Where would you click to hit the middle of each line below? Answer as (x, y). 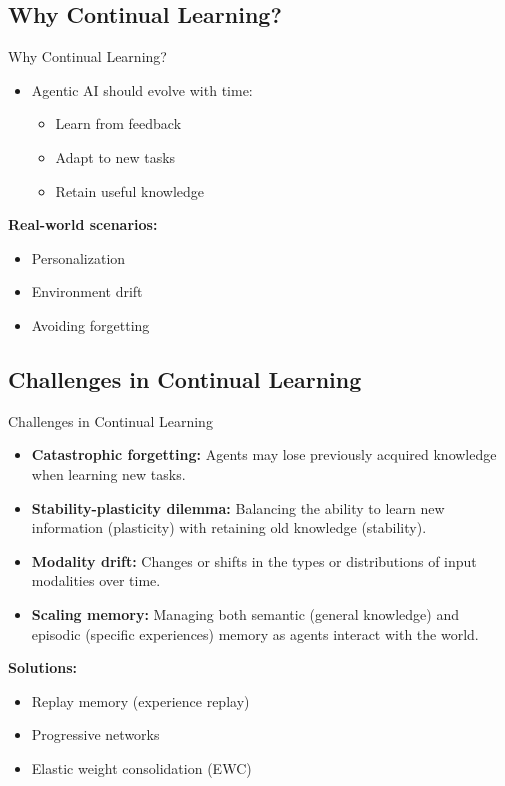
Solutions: (42, 667)
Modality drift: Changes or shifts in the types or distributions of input (254, 560)
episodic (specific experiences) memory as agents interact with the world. (255, 633)
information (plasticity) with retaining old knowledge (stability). (229, 527)
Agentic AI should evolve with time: (142, 89)
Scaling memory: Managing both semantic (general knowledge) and (245, 613)
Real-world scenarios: (83, 224)
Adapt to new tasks (115, 156)
